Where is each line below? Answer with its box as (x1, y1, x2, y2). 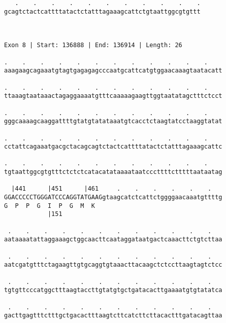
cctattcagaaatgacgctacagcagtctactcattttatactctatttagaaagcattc (4, 143, 222, 151)
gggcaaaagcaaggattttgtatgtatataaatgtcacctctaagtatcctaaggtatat (4, 118, 222, 125)
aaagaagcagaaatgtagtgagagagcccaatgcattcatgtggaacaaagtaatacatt (4, 67, 222, 75)
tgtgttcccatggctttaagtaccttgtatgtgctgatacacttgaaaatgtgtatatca (4, 286, 222, 294)
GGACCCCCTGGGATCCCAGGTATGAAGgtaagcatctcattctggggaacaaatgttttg (4, 194, 222, 201)
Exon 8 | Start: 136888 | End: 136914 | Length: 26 (4, 42, 182, 49)
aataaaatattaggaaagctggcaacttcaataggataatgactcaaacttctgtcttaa (4, 236, 222, 243)
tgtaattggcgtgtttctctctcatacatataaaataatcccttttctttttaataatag (4, 168, 222, 176)
